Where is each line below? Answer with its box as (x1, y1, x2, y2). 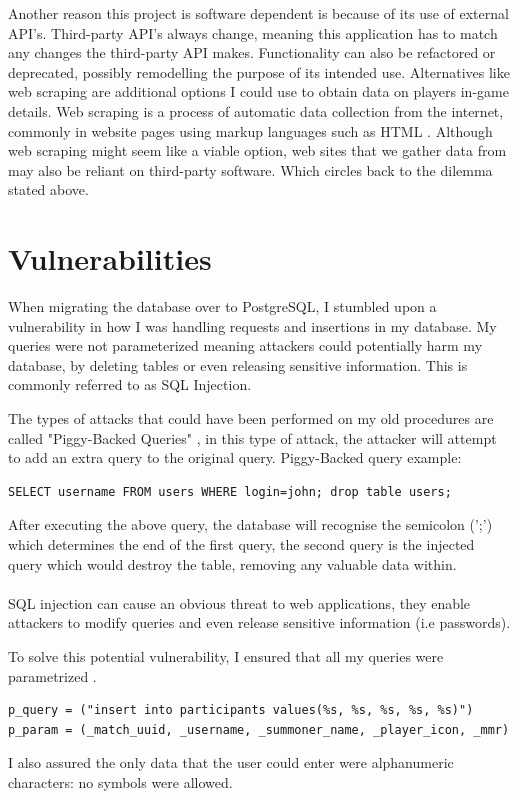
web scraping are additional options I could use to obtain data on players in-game (8, 81, 509, 102)
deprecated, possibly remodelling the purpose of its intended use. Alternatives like (8, 61, 510, 82)
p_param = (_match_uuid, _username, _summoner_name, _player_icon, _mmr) (8, 722, 510, 737)
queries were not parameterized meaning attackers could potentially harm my (8, 335, 483, 356)
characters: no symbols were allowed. (8, 771, 233, 792)
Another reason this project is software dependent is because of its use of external (8, 3, 509, 23)
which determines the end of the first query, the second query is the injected (8, 534, 475, 554)
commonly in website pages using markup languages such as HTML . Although (8, 120, 493, 141)
